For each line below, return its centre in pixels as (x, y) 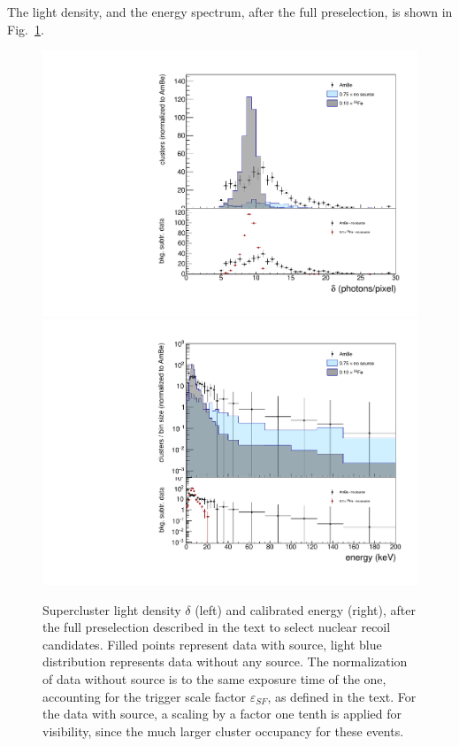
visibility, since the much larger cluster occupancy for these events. (223, 731)
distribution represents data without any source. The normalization (225, 661)
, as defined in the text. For (342, 696)
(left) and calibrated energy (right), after (306, 609)
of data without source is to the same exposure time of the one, (214, 679)
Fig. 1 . (26, 29)
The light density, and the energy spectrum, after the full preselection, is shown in (230, 12)
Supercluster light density (112, 609)
